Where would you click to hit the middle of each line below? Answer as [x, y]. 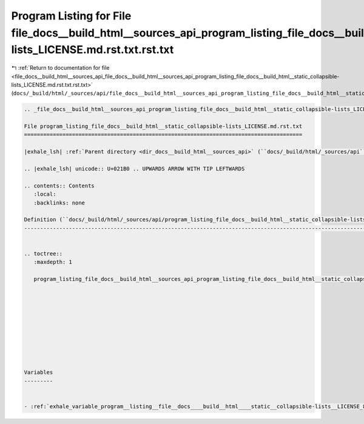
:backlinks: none [59, 203]
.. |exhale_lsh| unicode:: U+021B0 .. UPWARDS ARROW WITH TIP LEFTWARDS [134, 169]
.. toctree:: [43, 254]
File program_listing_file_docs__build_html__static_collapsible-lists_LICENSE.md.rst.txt [163, 126]
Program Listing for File [71, 16]
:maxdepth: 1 [53, 262]
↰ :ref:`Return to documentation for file [60, 68]
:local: [45, 194]
